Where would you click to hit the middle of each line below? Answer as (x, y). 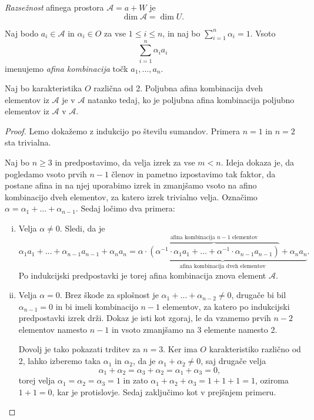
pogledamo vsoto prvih (46, 173)
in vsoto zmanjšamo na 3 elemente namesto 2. (194, 329)
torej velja (37, 380)
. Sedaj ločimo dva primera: (125, 208)
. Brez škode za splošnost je (109, 295)
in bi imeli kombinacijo (97, 306)
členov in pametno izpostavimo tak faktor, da (193, 173)
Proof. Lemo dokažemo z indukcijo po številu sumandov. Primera (122, 130)
